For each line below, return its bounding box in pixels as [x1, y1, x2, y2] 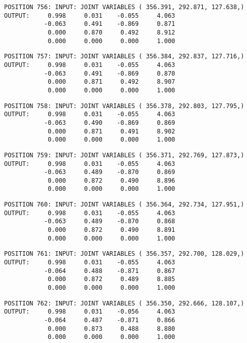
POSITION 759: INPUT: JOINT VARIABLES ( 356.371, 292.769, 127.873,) [4, 151, 244, 159]
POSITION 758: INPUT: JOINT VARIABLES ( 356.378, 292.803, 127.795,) [4, 102, 244, 110]
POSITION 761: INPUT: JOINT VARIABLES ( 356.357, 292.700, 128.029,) [4, 250, 244, 258]
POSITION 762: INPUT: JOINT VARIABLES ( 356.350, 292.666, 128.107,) [4, 299, 244, 307]
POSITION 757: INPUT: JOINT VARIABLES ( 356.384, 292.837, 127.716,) [4, 53, 244, 60]
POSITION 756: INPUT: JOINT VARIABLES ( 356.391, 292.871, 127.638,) [4, 4, 244, 11]
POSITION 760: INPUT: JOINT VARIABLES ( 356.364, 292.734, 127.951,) [4, 201, 244, 209]
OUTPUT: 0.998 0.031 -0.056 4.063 [4, 308, 175, 316]
